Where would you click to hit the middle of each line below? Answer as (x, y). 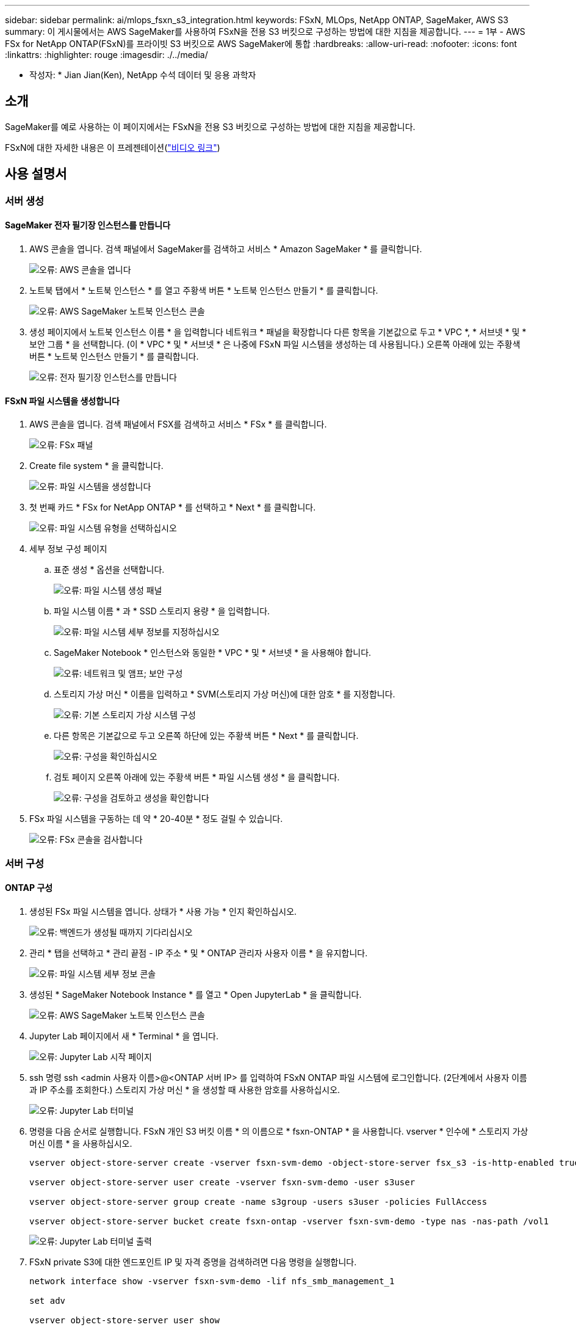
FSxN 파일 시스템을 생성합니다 (62, 401)
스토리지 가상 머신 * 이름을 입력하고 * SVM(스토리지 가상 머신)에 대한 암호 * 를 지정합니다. (225, 694)
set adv (48, 1300)
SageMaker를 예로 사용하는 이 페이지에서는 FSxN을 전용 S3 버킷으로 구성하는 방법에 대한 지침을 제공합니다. (210, 126)
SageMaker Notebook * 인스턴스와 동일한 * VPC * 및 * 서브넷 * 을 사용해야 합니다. (213, 653)
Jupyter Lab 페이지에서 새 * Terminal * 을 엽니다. (124, 1036)
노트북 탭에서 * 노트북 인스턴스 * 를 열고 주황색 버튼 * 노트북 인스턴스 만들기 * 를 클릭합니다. (204, 290)
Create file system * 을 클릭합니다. (96, 466)
